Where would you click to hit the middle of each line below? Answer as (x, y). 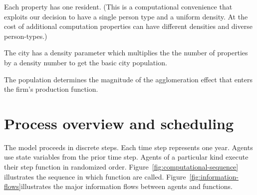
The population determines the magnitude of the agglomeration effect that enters (128, 79)
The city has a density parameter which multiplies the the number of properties (126, 53)
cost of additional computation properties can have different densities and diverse (128, 26)
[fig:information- (214, 176)
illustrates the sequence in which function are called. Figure (95, 176)
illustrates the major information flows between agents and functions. (127, 186)
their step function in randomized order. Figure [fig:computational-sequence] (121, 167)
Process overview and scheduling (119, 123)
